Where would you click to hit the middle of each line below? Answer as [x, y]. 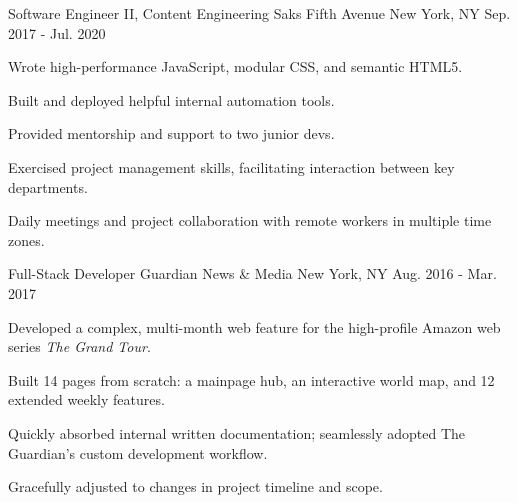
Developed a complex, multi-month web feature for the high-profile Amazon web [254, 326]
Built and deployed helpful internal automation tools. [171, 99]
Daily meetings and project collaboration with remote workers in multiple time [250, 220]
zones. [26, 239]
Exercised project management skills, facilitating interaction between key [231, 166]
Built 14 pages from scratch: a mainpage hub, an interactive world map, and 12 [251, 379]
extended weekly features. [86, 399]
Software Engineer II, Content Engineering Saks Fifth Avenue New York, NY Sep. [259, 13]
